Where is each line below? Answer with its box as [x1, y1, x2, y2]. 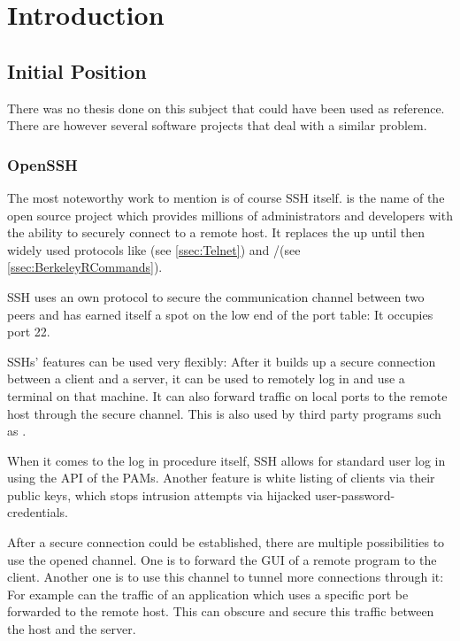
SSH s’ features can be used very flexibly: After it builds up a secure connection [7, 351, 436, 370]
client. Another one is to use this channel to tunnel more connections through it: [7, 568, 444, 586]
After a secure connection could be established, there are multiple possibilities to [7, 533, 445, 552]
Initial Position [7, 57, 147, 84]
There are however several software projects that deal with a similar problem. [7, 116, 427, 135]
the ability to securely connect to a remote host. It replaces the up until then [7, 223, 425, 242]
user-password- [315, 485, 395, 504]
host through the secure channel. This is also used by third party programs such [7, 404, 441, 422]
